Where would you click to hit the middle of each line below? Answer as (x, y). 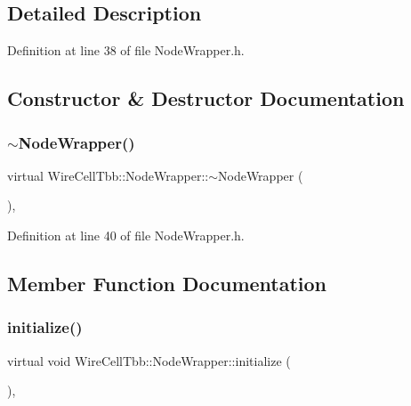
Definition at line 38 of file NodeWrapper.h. (126, 50)
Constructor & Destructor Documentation (206, 98)
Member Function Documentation (167, 283)
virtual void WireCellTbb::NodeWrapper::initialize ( (149, 360)
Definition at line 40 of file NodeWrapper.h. (126, 235)
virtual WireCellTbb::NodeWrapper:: (108, 175)
